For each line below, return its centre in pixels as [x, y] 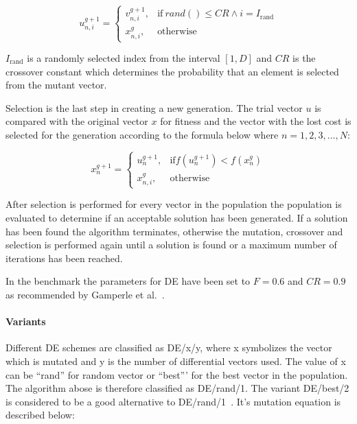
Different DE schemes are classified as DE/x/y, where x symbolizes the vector [169, 348]
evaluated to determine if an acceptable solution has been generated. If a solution [177, 217]
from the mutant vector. [56, 85]
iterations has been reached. [64, 258]
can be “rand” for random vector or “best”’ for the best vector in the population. [177, 374]
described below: [40, 415]
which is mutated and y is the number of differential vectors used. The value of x [176, 361]
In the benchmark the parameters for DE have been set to [128, 281]
